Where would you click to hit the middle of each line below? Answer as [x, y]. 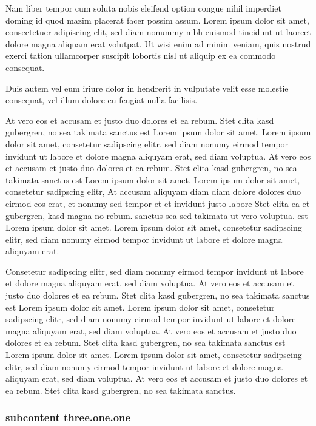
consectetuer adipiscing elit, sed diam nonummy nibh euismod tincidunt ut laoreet [159, 32]
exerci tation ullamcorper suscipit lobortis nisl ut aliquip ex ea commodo [141, 56]
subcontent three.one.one [68, 417]
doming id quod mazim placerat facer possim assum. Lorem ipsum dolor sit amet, [157, 20]
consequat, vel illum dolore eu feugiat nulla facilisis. [102, 100]
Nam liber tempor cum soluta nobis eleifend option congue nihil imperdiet [143, 8]
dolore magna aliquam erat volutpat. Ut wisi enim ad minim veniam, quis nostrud [158, 43]
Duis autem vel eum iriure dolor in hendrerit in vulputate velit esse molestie [147, 88]
